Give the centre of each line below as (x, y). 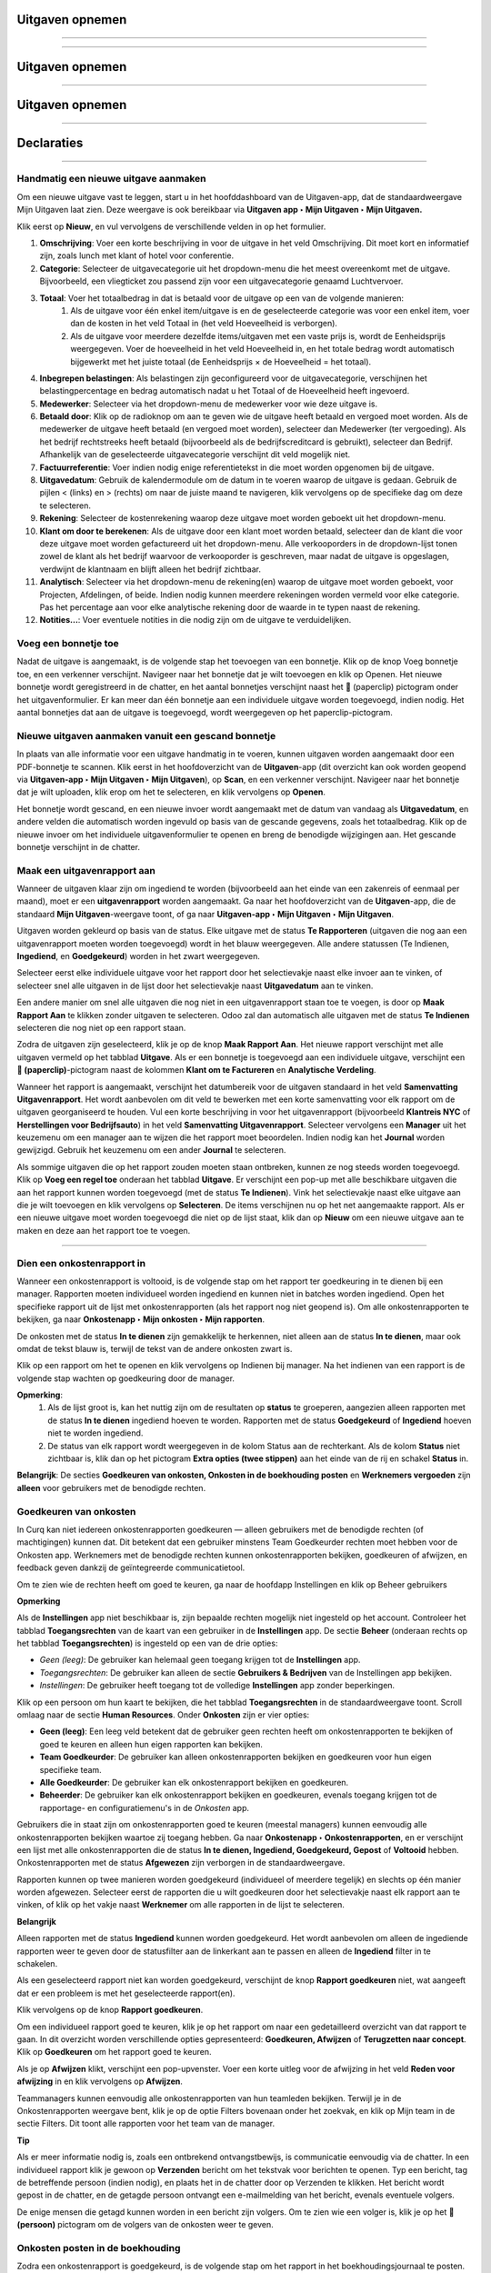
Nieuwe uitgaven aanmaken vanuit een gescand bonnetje (146, 736)
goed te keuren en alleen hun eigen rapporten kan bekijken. (151, 1744)
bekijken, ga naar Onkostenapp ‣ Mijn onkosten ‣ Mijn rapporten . (141, 1319)
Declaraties (50, 143)
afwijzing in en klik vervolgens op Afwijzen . (100, 2081)
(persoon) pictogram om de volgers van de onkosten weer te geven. (145, 2225)
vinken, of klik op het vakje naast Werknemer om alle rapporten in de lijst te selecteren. (180, 1905)
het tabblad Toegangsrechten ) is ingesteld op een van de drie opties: (147, 1643)
